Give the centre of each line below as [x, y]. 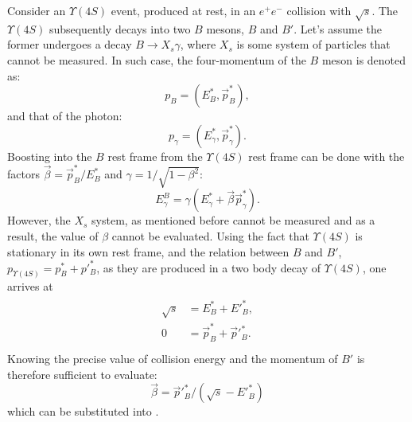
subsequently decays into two [120, 28]
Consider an [37, 10]
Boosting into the [50, 156]
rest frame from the [155, 156]
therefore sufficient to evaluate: [82, 374]
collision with [319, 10]
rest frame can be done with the [326, 156]
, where [198, 44]
